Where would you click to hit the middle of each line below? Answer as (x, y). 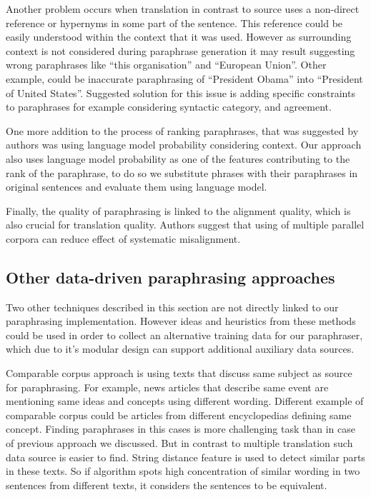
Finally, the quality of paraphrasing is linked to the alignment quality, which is (178, 210)
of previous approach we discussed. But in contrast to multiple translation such (179, 443)
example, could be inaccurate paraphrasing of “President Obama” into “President (184, 78)
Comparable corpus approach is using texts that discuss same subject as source (179, 373)
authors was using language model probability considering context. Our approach (184, 145)
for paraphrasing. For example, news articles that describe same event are (167, 387)
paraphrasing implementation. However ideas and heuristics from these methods (181, 321)
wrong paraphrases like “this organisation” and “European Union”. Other (166, 65)
